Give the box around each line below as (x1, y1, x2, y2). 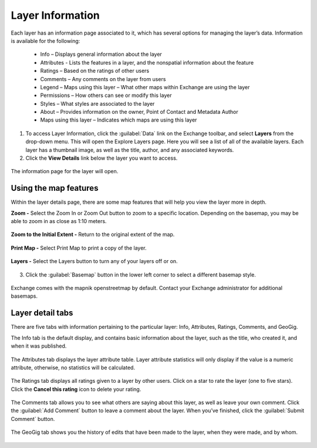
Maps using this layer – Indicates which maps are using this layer (40, 116, 197, 123)
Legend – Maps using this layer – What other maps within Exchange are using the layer (40, 83, 250, 90)
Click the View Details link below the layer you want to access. (25, 154, 178, 161)
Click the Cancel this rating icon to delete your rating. (11, 385, 141, 393)
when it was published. (11, 342, 67, 349)
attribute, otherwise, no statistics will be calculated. (11, 364, 135, 371)
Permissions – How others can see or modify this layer (40, 92, 172, 99)
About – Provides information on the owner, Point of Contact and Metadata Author (40, 109, 238, 116)
